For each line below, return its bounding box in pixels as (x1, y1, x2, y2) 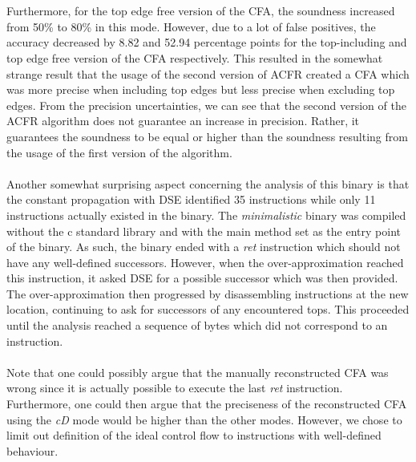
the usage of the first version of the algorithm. (6, 144, 232, 160)
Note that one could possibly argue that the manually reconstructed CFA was (6, 363, 389, 380)
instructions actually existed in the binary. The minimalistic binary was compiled (6, 206, 406, 223)
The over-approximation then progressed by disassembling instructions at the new (6, 285, 409, 302)
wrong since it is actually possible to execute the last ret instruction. (6, 379, 343, 396)
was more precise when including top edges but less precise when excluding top (6, 81, 395, 98)
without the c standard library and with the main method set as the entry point (6, 222, 401, 239)
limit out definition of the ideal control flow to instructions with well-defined (6, 427, 382, 444)
